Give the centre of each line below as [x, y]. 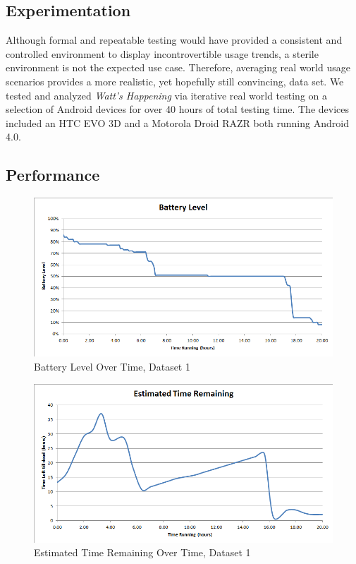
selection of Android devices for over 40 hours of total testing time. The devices [178, 109]
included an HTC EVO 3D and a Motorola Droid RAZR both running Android [177, 122]
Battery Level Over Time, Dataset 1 [112, 366]
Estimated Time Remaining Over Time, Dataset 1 [142, 552]
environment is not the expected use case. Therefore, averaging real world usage [178, 67]
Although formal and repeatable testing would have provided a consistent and [174, 40]
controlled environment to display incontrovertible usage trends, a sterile [162, 53]
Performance [53, 175]
